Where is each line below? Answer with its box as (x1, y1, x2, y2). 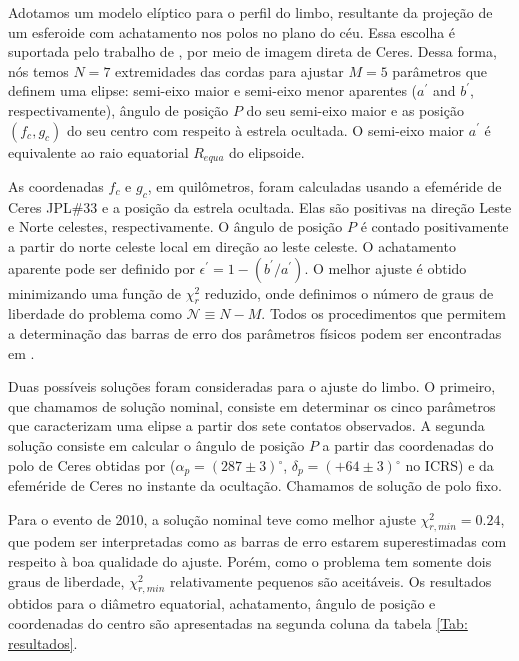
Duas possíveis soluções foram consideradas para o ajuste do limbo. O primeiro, (8, 376, 496, 397)
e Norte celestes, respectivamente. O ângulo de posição (8, 216, 343, 237)
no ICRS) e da (405, 454, 494, 475)
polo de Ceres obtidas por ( (8, 454, 176, 475)
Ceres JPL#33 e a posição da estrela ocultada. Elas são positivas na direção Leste (8, 196, 512, 217)
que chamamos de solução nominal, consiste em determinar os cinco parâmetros (8, 395, 496, 416)
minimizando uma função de (8, 282, 182, 303)
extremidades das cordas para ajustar (115, 60, 344, 81)
